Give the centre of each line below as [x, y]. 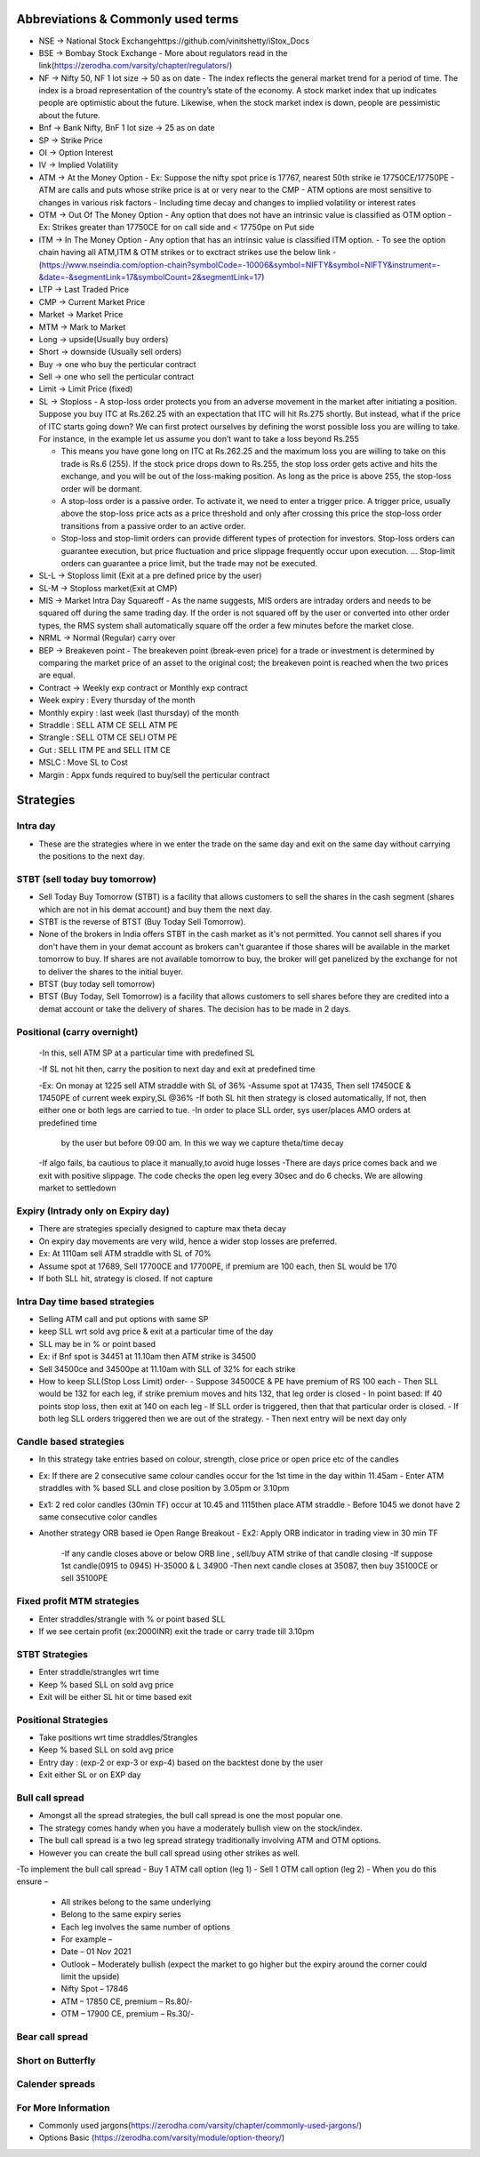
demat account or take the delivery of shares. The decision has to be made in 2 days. [195, 1008]
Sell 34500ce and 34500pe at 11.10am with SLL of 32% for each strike [167, 1368]
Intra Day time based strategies [85, 1301]
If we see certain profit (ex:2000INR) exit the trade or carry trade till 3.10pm [176, 1631]
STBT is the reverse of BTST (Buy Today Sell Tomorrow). [142, 922]
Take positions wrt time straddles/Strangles [118, 1737]
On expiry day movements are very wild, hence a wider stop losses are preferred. [188, 1241]
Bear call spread [52, 2037]
